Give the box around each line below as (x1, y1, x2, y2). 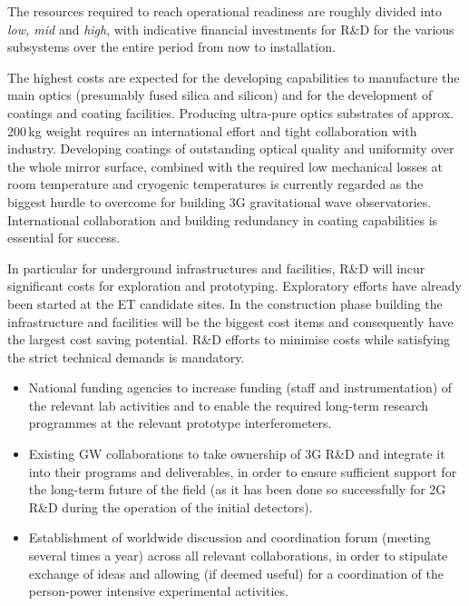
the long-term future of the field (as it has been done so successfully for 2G (28, 480, 446, 499)
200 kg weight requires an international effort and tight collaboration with (7, 121, 417, 140)
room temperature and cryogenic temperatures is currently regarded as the (7, 174, 424, 194)
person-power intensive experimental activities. (28, 581, 288, 601)
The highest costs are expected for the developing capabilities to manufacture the (7, 67, 460, 86)
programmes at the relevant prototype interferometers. (28, 413, 332, 432)
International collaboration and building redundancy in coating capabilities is (7, 210, 438, 229)
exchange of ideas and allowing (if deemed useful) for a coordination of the (28, 563, 444, 582)
